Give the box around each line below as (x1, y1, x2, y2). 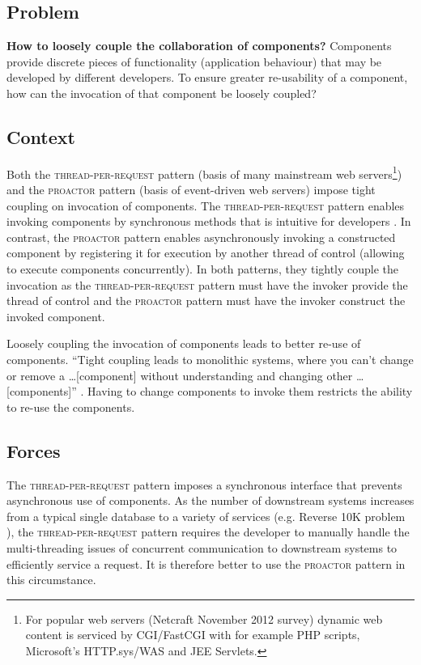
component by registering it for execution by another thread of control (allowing (6, 244, 405, 261)
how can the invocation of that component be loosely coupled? (6, 84, 317, 101)
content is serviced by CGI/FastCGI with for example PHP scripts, (25, 626, 360, 643)
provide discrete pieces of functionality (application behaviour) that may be (6, 53, 382, 70)
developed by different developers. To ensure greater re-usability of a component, (6, 69, 408, 86)
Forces (6, 438, 61, 463)
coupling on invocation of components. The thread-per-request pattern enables (6, 197, 405, 214)
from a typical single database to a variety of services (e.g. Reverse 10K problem (6, 507, 406, 524)
